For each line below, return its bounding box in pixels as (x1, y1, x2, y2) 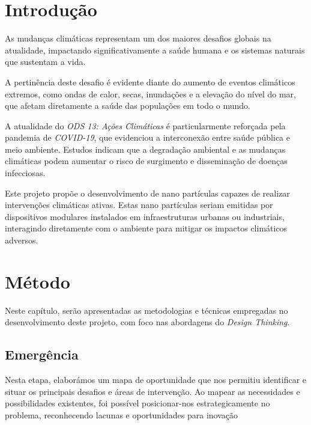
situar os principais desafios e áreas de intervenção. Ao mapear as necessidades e (5, 385, 300, 397)
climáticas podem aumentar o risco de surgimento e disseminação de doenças (5, 154, 288, 167)
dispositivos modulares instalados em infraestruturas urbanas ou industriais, (5, 210, 285, 222)
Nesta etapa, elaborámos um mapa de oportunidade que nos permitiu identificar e (5, 373, 307, 386)
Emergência (5, 345, 79, 364)
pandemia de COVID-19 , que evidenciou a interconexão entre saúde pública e (5, 131, 290, 144)
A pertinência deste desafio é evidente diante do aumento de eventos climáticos (5, 75, 295, 88)
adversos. (5, 234, 38, 246)
